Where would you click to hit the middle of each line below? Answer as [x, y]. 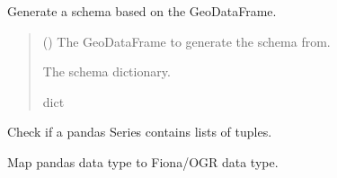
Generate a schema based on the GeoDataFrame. [142, 11]
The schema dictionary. [106, 71]
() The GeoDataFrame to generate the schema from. [186, 41]
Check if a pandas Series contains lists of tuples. [140, 132]
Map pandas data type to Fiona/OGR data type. [143, 161]
